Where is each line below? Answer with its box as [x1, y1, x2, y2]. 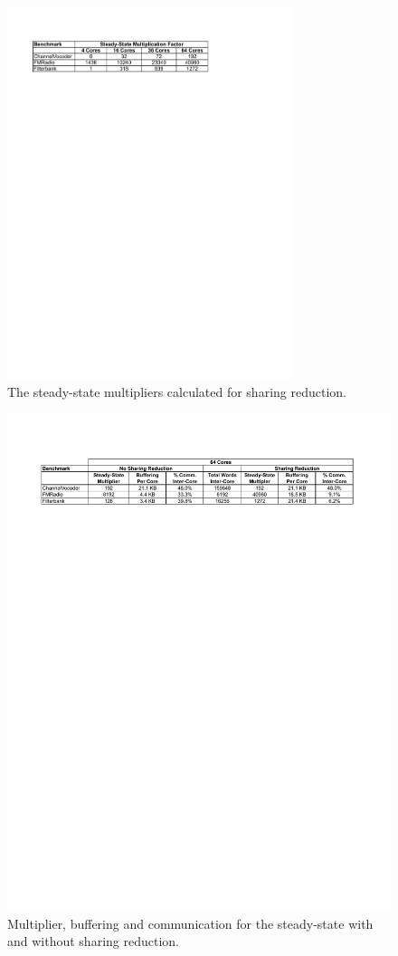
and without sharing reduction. [7, 932, 179, 951]
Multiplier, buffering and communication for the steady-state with [7, 913, 374, 932]
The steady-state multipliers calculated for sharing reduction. [7, 381, 346, 401]
